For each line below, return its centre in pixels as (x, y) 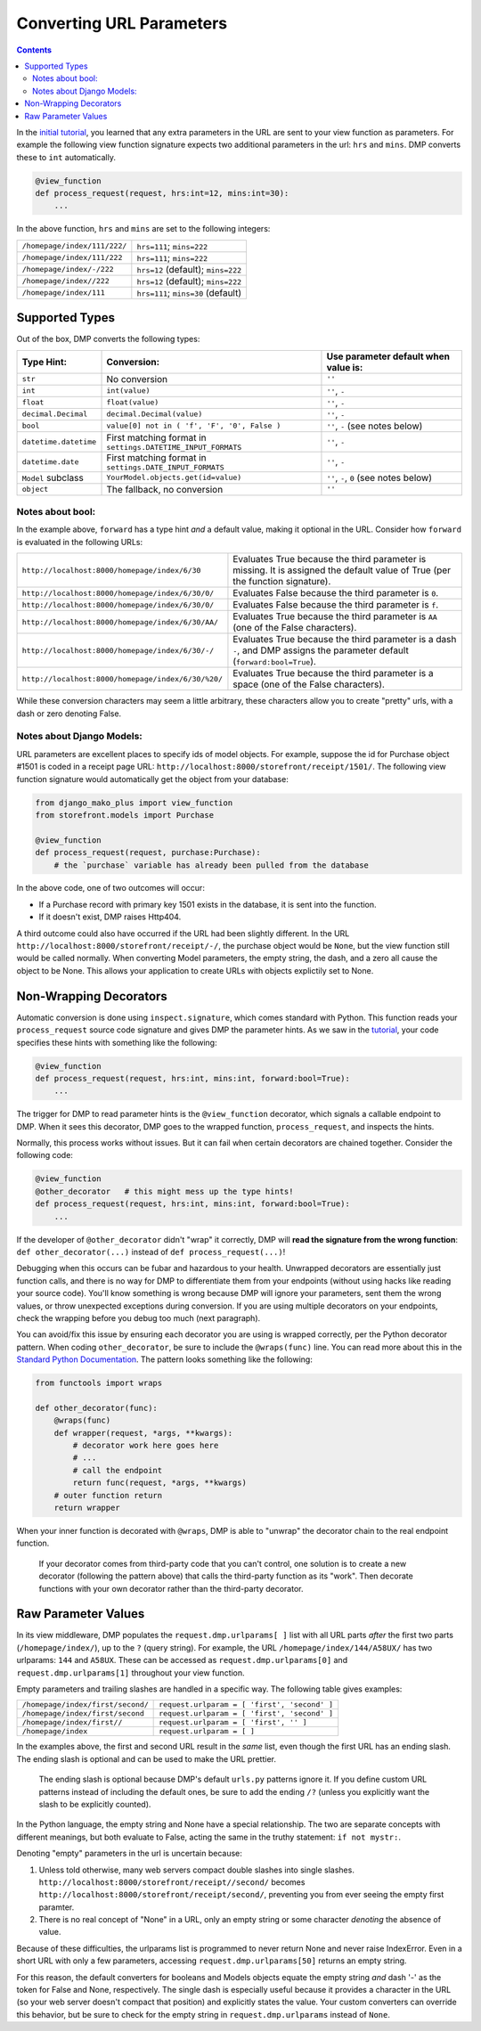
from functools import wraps (99, 1383)
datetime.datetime (59, 441)
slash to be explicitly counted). (95, 1804)
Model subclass (53, 477)
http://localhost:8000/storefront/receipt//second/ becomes (172, 1882)
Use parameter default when (388, 356)
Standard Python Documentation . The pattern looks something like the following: (165, 1359)
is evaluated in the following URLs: (79, 542)
